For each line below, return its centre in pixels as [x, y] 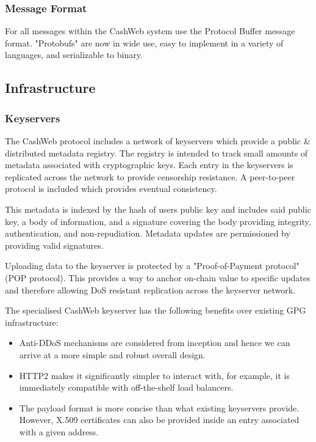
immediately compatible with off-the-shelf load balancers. [126, 387]
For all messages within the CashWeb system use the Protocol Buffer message [150, 31]
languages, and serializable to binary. [74, 55]
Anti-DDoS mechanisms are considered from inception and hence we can [155, 343]
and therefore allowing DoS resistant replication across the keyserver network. [150, 289]
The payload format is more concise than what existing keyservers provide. [159, 407]
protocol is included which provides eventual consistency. [111, 189]
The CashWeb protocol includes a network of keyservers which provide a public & [158, 141]
